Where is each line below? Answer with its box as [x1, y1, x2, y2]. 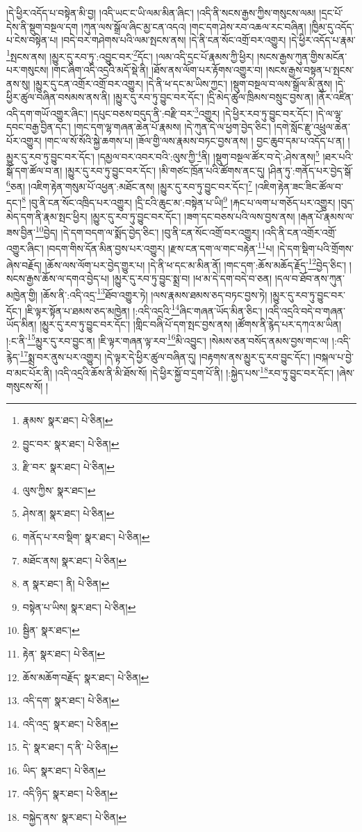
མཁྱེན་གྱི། [6, 287, 38, 302]
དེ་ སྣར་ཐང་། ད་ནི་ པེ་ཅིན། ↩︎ [22, 740, 118, 754]
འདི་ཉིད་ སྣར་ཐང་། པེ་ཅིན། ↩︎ [22, 786, 118, 801]
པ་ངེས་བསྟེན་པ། [6, 33, 58, 47]
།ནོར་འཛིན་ [316, 90, 354, 104]
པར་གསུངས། [6, 63, 49, 77]
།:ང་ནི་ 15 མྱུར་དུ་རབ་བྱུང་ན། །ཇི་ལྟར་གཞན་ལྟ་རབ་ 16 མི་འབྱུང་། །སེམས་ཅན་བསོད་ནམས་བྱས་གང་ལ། [6, 331, 329, 348]
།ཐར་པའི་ [322, 149, 354, 163]
